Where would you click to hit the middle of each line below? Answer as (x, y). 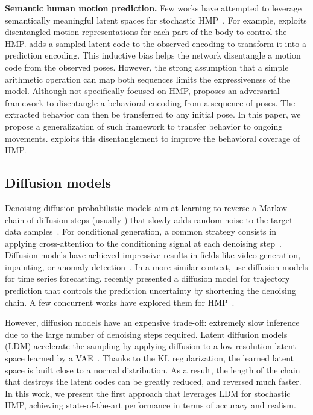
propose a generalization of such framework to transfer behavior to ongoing (144, 126)
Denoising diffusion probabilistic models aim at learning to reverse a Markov (146, 207)
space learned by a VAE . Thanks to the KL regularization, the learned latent (150, 358)
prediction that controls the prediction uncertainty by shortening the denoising (150, 290)
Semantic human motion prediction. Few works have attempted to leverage (153, 8)
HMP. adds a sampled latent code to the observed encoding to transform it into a (156, 43)
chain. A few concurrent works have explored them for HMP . (120, 302)
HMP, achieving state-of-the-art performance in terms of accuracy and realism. (150, 405)
